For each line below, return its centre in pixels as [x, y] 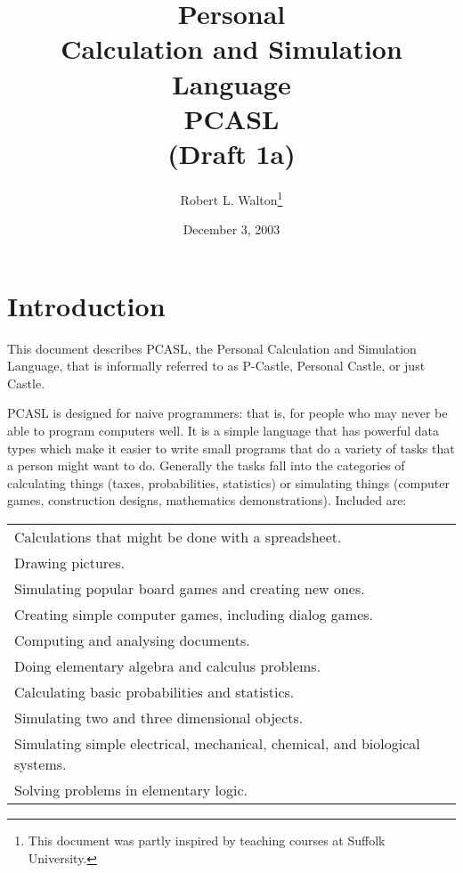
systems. [41, 764]
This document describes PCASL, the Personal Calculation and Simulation [212, 348]
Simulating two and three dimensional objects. [159, 718]
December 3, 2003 [231, 229]
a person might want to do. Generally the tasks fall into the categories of [206, 465]
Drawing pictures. [69, 563]
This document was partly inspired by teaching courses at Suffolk [207, 840]
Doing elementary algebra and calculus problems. [168, 666]
